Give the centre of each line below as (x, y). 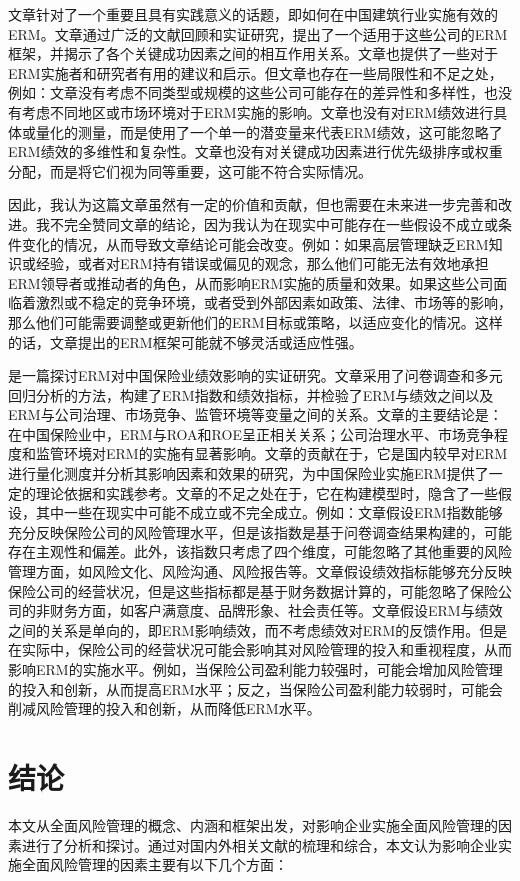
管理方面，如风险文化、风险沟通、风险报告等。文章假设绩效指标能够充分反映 (260, 571)
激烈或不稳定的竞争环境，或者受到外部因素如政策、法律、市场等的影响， (273, 302)
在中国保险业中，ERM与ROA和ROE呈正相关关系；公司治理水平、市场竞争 (251, 433)
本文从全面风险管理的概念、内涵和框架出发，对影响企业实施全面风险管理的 (253, 824)
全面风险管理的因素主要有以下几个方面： (154, 864)
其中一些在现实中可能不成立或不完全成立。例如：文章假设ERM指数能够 (269, 512)
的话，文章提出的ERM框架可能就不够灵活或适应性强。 (185, 341)
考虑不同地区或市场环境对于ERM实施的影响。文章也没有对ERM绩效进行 (257, 111)
